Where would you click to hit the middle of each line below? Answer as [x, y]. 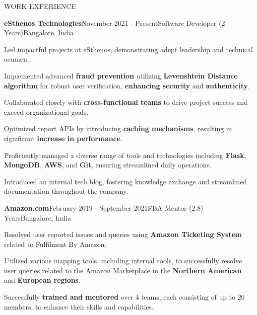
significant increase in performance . [63, 138]
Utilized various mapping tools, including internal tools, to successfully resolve [123, 261]
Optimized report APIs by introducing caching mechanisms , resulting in [118, 128]
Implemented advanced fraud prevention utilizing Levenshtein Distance [121, 75]
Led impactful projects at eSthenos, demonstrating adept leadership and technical [128, 49]
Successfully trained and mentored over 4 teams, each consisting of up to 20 [124, 297]
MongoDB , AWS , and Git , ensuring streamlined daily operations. [108, 165]
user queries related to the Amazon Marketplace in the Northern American [123, 270]
